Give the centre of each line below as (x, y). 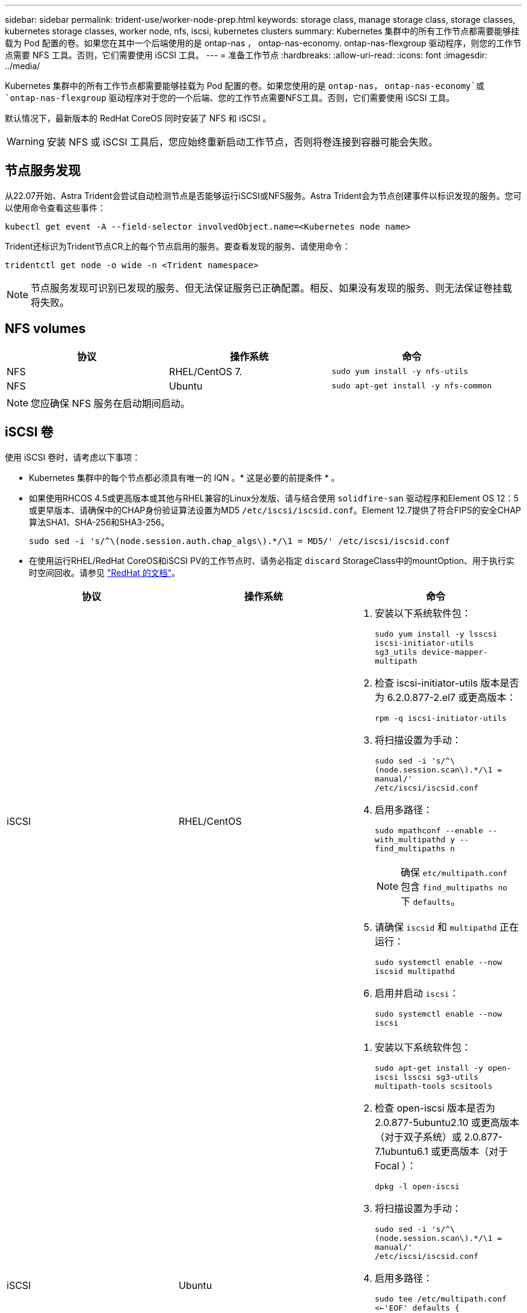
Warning (26, 141)
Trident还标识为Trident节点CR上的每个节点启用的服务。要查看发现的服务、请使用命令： (178, 246)
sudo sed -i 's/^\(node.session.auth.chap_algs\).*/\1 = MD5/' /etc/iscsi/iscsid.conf (239, 541)
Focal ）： (396, 1165)
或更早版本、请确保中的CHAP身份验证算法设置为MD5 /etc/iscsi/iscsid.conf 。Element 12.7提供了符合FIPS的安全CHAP (275, 510)
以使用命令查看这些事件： (55, 207)
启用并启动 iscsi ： (417, 993)
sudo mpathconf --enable (429, 830)
